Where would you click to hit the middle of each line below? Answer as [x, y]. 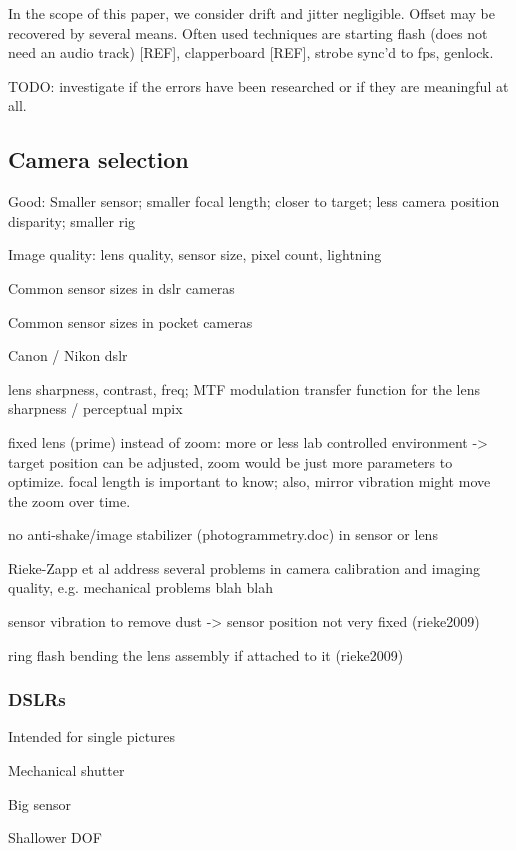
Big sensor [39, 803]
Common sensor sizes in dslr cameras [121, 287]
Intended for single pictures [92, 736]
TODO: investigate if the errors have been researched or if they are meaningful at [258, 85]
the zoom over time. [69, 500]
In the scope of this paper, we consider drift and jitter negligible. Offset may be [251, 13]
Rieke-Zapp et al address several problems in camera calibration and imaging [244, 567]
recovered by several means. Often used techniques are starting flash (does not [248, 32]
